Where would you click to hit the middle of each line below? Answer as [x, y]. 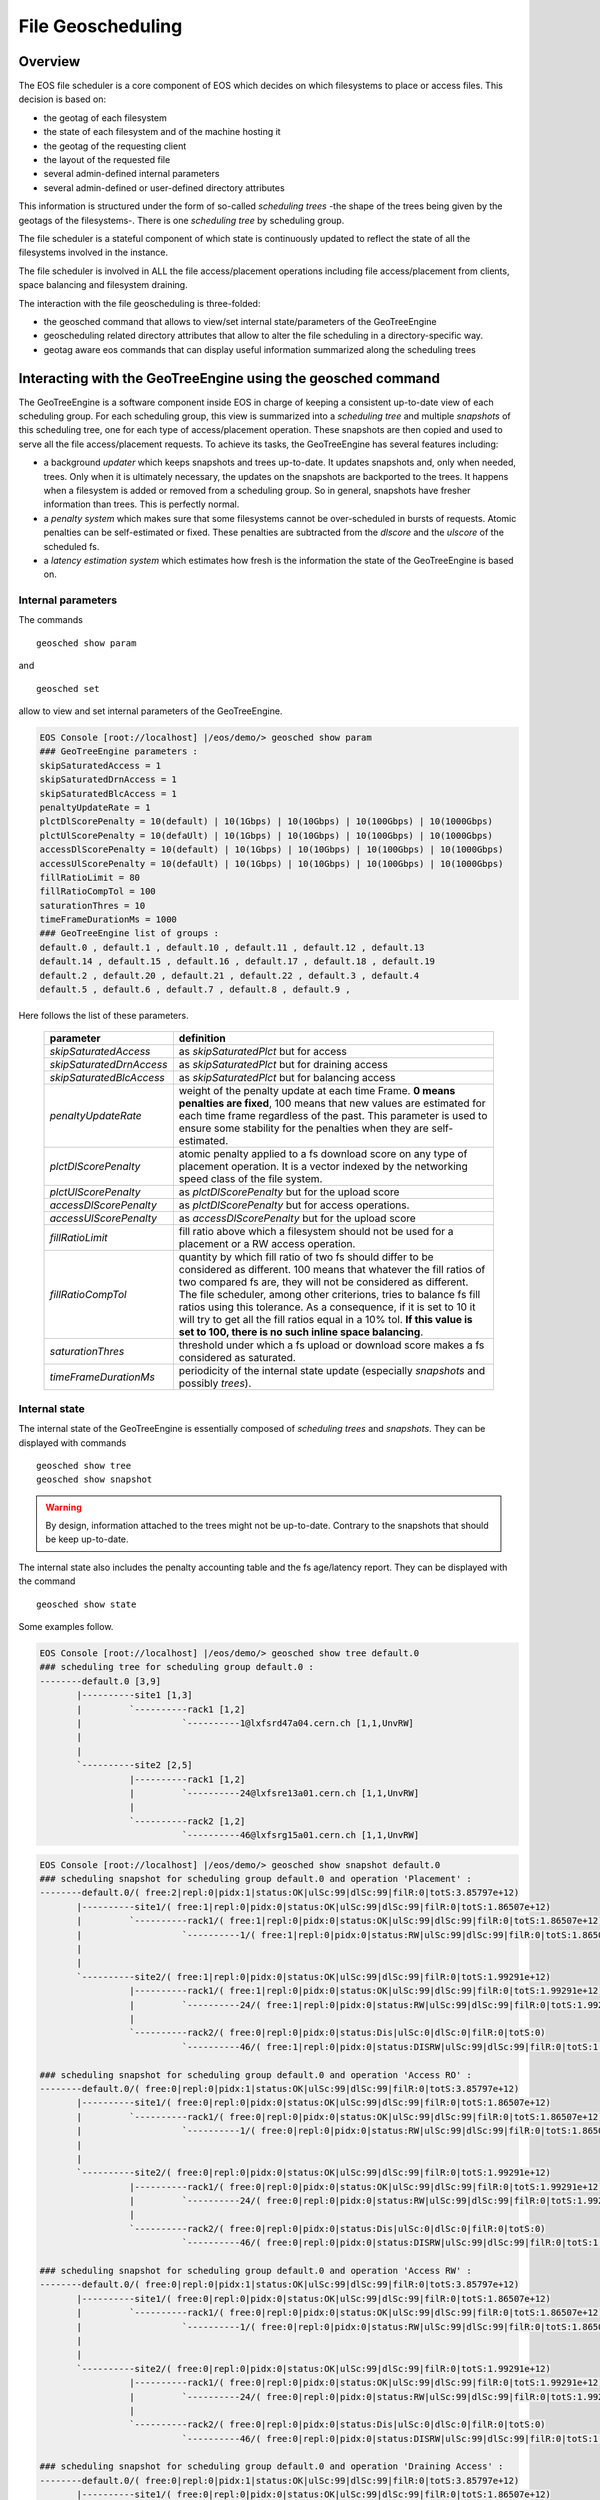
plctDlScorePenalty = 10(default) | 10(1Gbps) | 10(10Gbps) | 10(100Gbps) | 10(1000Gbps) [266, 821]
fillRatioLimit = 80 [89, 877]
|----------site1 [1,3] [135, 1695]
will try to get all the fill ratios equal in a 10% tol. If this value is [325, 1320]
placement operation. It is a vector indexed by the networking [323, 1167]
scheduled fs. [71, 546]
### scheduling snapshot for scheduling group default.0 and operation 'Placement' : [255, 1879]
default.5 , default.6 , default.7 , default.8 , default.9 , [195, 989]
